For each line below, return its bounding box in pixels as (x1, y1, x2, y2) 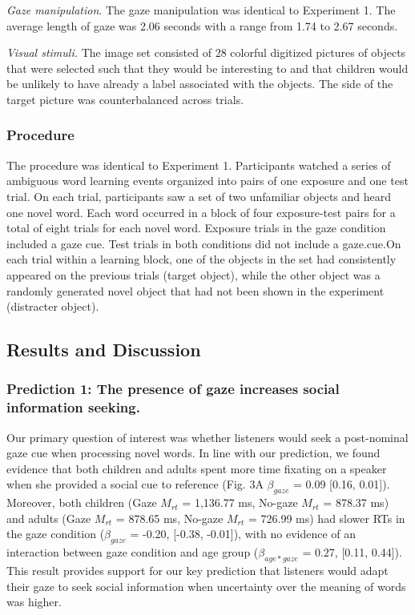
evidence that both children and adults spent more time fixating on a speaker (6, 460, 387, 476)
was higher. (6, 593, 62, 610)
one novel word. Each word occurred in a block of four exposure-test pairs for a (6, 203, 396, 220)
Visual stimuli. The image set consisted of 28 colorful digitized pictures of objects (6, 44, 406, 61)
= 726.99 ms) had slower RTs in (248, 509, 405, 526)
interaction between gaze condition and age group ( (6, 544, 259, 561)
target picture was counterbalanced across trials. (6, 90, 244, 107)
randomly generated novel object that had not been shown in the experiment (6, 282, 385, 299)
